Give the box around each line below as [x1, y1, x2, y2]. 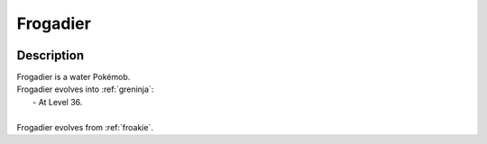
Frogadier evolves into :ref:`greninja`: [16, 84, 154, 94]
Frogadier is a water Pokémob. [16, 72, 131, 83]
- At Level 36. [32, 96, 83, 107]
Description [16, 48, 85, 63]
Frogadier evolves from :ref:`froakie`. [16, 121, 153, 132]
